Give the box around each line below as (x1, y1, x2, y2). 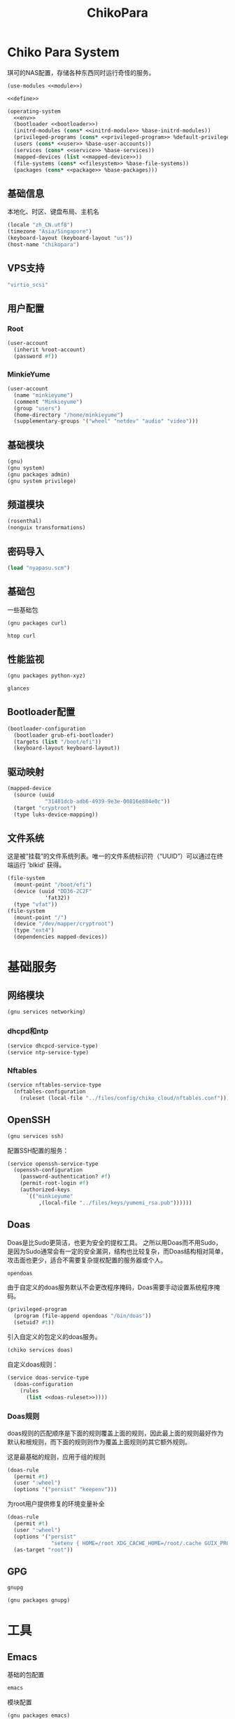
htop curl (7, 632, 36, 639)
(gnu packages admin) (7, 471, 71, 478)
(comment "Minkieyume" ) (13, 398, 83, 405)
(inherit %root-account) (13, 346, 86, 353)
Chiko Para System (7, 44, 120, 60)
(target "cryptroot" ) (13, 804, 77, 811)
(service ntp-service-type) (7, 1049, 90, 1056)
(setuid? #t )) (13, 1319, 55, 1326)
